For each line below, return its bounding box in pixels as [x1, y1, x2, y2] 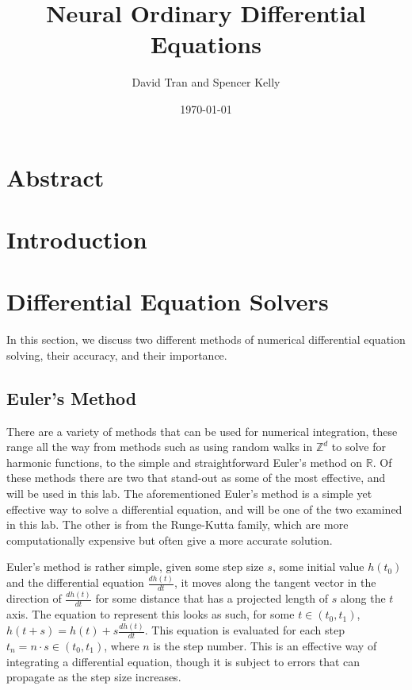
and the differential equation [6, 574, 144, 591]
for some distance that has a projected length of [95, 590, 328, 607]
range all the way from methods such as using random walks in [6, 438, 313, 455]
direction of [6, 590, 62, 607]
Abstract [6, 160, 105, 193]
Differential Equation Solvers [6, 285, 329, 318]
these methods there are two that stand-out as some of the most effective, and [6, 469, 386, 486]
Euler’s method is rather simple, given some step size [6, 558, 264, 575]
